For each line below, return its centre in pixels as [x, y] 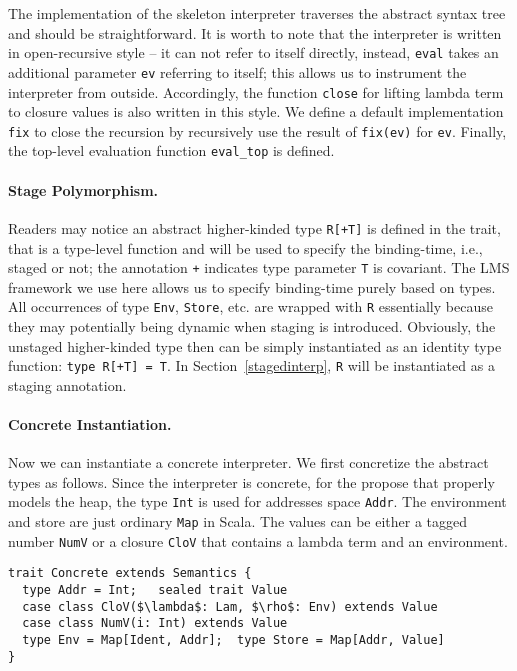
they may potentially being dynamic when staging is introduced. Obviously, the [252, 326]
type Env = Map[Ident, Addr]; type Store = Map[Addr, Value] [233, 640]
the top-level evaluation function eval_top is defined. [171, 150]
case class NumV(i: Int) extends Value [155, 623]
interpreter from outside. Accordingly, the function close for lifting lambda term [256, 91]
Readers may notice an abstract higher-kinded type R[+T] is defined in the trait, [254, 227]
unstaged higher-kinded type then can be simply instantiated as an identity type [255, 345]
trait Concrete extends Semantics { [130, 573]
